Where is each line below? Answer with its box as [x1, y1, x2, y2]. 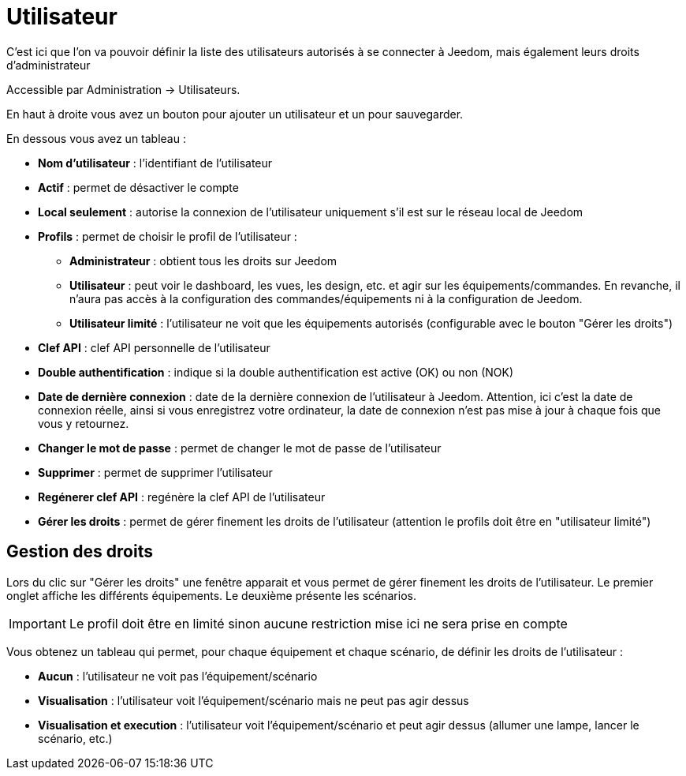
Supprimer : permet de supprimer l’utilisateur [38, 465, 273, 479]
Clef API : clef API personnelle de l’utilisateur [38, 340, 270, 354]
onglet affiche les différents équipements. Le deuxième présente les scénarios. [6, 588, 416, 602]
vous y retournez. [38, 416, 129, 430]
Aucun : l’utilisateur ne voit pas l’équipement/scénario [38, 669, 318, 683]
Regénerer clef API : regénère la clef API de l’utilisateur [38, 489, 326, 504]
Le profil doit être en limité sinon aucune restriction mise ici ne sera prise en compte [69, 615, 568, 632]
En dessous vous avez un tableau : [6, 131, 186, 145]
